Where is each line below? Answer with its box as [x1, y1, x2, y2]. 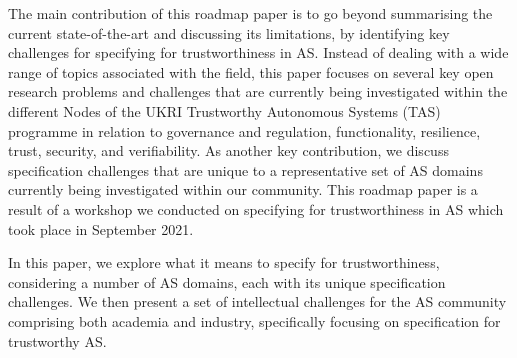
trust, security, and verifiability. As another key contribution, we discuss [8, 140, 449, 161]
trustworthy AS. [8, 330, 107, 351]
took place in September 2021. [8, 218, 194, 239]
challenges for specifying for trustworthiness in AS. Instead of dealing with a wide [8, 42, 509, 63]
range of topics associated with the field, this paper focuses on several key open [8, 61, 494, 82]
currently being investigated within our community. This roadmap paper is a [8, 179, 478, 200]
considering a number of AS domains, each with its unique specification [8, 271, 446, 292]
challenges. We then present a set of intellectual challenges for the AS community [8, 291, 507, 312]
